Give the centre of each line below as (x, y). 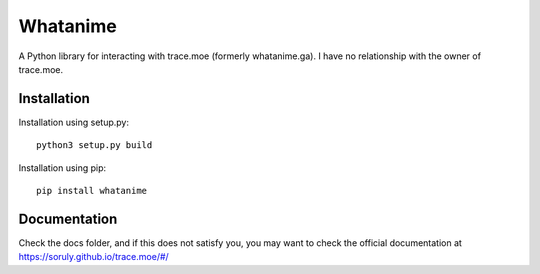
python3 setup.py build (94, 145)
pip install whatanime (92, 191)
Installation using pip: (62, 167)
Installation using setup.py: (74, 122)
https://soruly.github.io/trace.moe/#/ (93, 257)
